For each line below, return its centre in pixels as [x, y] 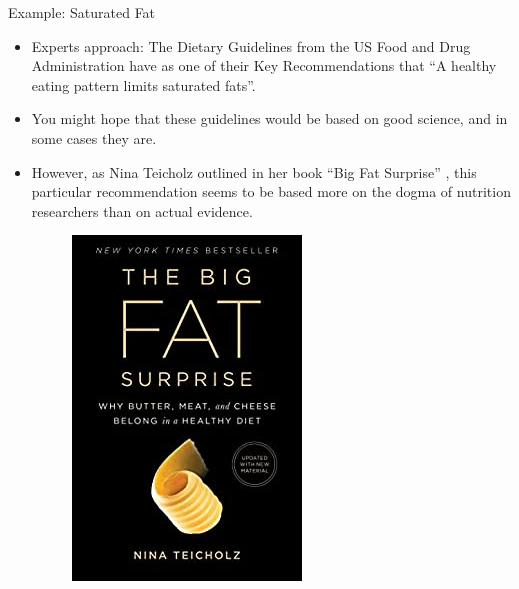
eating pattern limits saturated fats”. [143, 84]
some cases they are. [94, 137]
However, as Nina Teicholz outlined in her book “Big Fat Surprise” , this [254, 171]
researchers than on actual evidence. [142, 210]
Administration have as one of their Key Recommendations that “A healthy [264, 65]
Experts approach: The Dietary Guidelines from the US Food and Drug [251, 45]
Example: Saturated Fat [82, 12]
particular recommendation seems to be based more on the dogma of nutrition [271, 191]
